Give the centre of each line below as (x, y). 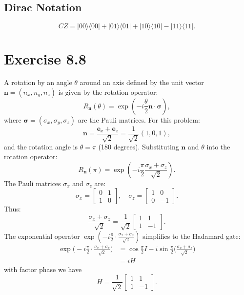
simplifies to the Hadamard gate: (192, 236)
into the (218, 147)
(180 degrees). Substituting (139, 147)
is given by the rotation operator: (108, 92)
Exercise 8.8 (45, 59)
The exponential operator (42, 236)
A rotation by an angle (38, 82)
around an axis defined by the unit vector (142, 82)
